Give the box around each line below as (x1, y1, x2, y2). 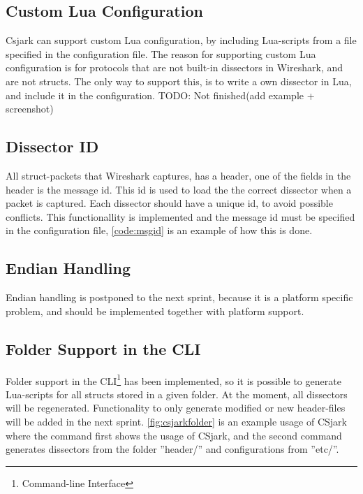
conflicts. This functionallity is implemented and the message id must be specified (6, 209, 355, 224)
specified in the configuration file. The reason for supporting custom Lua (6, 46, 316, 61)
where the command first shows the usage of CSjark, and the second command (6, 428, 342, 442)
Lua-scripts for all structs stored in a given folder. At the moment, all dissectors (6, 386, 348, 401)
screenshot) (6, 101, 54, 116)
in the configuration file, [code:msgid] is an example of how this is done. (6, 223, 313, 238)
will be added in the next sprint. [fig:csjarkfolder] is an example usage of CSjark (6, 414, 347, 428)
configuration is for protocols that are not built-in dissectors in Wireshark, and (6, 60, 343, 75)
